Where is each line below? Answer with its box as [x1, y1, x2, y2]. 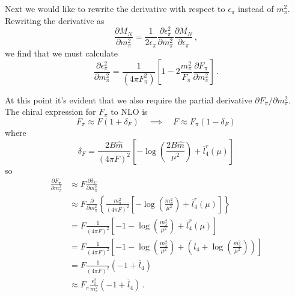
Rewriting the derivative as [5, 14, 105, 26]
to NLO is [111, 105, 148, 118]
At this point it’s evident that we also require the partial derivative [5, 93, 252, 106]
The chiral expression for [5, 105, 96, 118]
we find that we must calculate [5, 46, 118, 59]
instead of [237, 2, 274, 14]
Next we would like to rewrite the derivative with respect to [5, 2, 225, 14]
